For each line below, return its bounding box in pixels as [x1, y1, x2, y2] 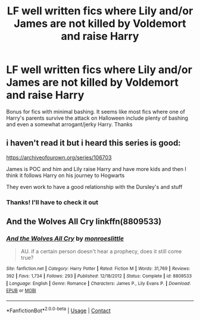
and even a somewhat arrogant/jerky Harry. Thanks [6, 120, 133, 128]
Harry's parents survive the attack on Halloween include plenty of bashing [6, 114, 189, 122]
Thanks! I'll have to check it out [6, 198, 99, 206]
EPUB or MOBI [6, 288, 37, 294]
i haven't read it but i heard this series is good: [6, 138, 181, 148]
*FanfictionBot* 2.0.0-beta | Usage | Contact [6, 306, 111, 314]
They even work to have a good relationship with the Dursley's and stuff [6, 183, 183, 190]
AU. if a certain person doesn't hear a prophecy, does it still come [20, 248, 182, 255]
